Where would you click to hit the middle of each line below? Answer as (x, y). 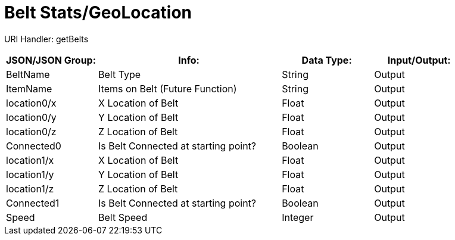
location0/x (31, 103)
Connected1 (33, 203)
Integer (298, 217)
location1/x (30, 160)
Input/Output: (419, 60)
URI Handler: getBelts (46, 39)
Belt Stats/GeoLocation (98, 13)
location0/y (31, 117)
